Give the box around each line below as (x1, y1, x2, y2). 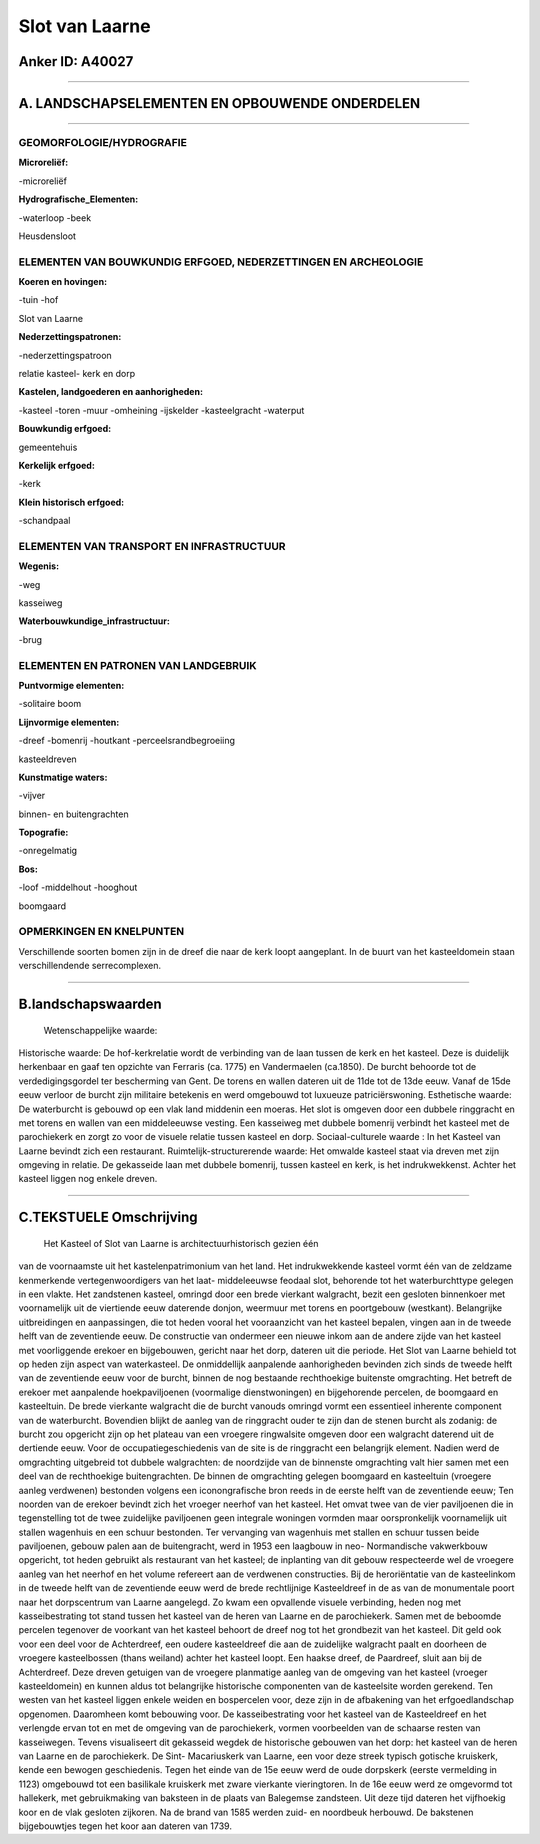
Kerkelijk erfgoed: (18, 459, 95, 471)
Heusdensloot (18, 230, 77, 242)
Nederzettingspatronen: (18, 331, 122, 343)
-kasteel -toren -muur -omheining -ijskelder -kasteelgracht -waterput (18, 404, 305, 416)
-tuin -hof (18, 294, 59, 306)
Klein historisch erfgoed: (18, 496, 125, 508)
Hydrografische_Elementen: (18, 193, 139, 205)
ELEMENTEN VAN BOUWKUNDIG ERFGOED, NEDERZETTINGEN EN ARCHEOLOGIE (18, 255, 424, 269)
